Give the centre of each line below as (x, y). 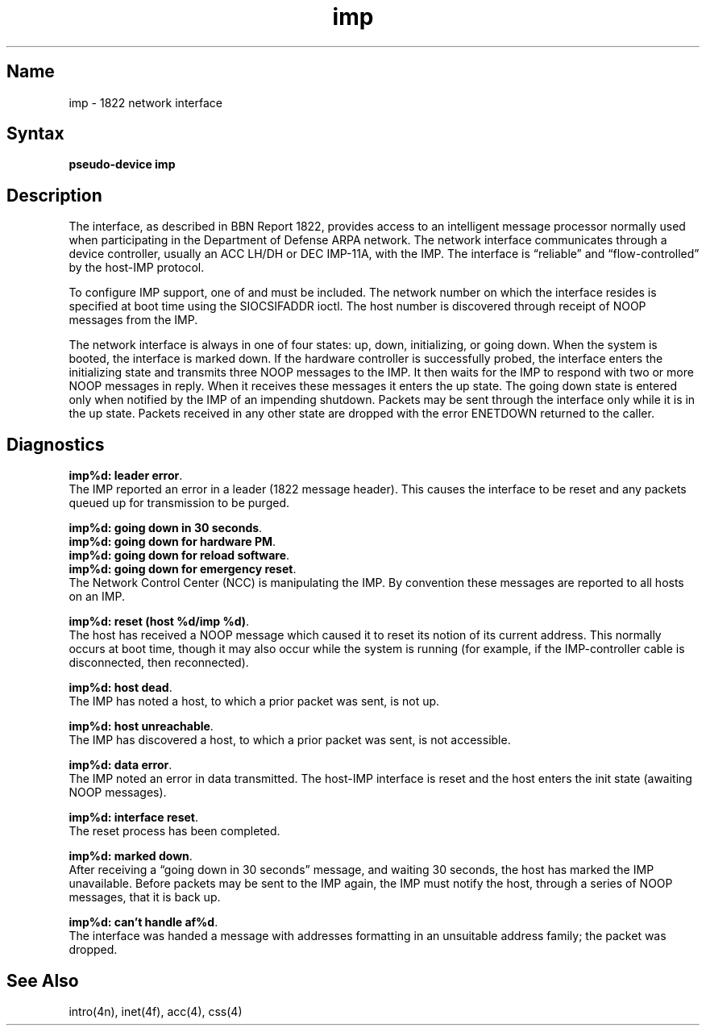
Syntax (35, 134)
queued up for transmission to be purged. (179, 503)
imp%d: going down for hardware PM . (172, 542)
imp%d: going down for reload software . (179, 556)
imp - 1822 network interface (145, 102)
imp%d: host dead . (120, 688)
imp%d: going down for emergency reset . (183, 569)
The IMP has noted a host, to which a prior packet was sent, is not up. (254, 701)
